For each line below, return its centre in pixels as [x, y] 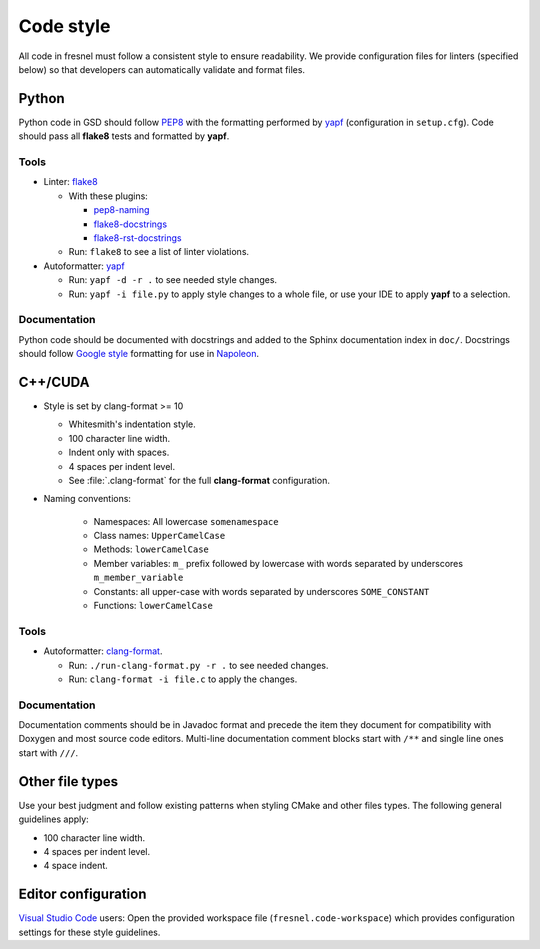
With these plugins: [108, 196]
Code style [64, 26]
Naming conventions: [87, 499]
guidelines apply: [53, 819]
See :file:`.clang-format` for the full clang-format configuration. [199, 480]
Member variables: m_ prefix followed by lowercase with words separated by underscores [278, 563]
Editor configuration [82, 894]
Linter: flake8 [71, 182]
